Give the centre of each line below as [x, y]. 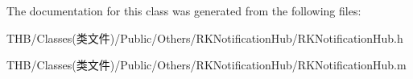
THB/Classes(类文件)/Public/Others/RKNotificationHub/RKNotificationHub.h [205, 37]
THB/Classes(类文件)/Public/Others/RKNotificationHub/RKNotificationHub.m [206, 65]
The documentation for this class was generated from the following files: [184, 10]
